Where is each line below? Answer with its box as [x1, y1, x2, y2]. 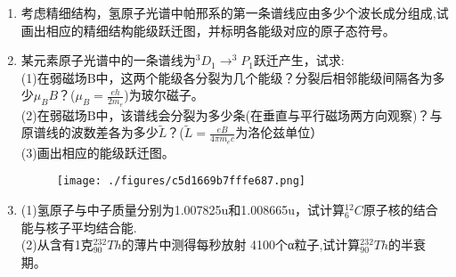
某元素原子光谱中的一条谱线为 [20, 51, 196, 69]
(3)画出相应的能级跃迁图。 [20, 143, 175, 161]
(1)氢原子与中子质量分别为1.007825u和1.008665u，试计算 [20, 200, 346, 218]
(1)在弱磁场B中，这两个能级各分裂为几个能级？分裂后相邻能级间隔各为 [20, 68, 433, 86]
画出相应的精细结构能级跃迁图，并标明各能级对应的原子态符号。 [20, 20, 395, 39]
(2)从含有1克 [20, 235, 94, 254]
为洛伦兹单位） [235, 123, 323, 142]
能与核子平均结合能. [20, 217, 137, 236]
